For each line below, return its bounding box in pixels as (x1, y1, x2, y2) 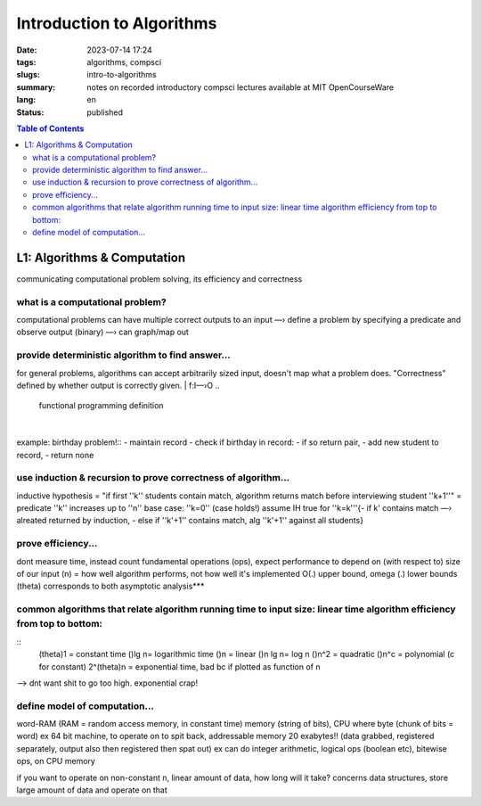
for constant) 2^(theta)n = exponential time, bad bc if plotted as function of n (38, 661, 321, 672)
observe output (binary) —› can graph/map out (16, 326, 189, 338)
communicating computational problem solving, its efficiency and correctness (16, 273, 303, 284)
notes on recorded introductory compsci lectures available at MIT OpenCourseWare (86, 81, 395, 93)
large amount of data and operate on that (16, 785, 168, 795)
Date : (16, 45, 37, 55)
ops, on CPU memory (16, 756, 95, 767)
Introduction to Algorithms (16, 13, 217, 33)
